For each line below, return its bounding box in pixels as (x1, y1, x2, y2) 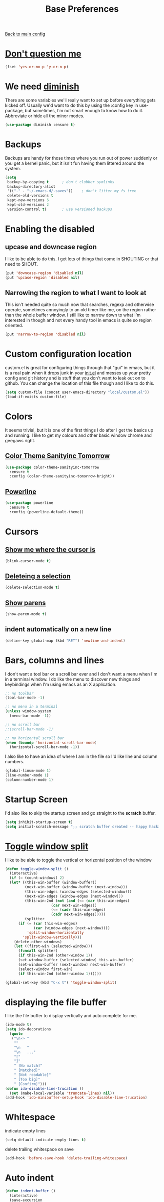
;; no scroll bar (5, 722, 41, 727)
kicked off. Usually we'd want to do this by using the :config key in (5, 102, 138, 108)
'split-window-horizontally (26, 930, 84, 935)
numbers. (5, 759, 24, 765)
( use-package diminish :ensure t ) (5, 122, 76, 127)
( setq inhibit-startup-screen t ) (5, 820, 73, 825)
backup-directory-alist (7, 184, 56, 189)
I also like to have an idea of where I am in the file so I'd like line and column (5, 753, 158, 759)
